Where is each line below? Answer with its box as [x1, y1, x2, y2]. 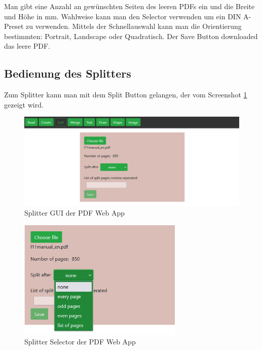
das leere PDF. [4, 41, 50, 51]
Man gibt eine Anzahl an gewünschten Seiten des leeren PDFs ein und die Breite [4, 1, 255, 11]
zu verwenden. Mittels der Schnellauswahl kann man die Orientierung [26, 21, 242, 31]
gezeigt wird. [4, 99, 44, 110]
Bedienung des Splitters [4, 65, 131, 81]
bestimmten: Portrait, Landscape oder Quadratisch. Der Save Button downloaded [4, 30, 258, 41]
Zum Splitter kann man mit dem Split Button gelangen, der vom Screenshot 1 [4, 89, 247, 100]
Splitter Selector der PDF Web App [24, 336, 136, 347]
